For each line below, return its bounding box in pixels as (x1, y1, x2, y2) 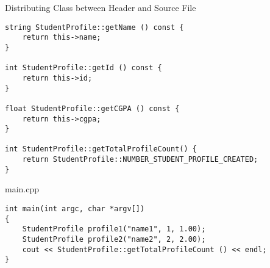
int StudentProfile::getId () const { (5, 63, 162, 73)
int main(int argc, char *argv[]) (5, 205, 145, 214)
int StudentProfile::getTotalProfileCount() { (5, 145, 197, 154)
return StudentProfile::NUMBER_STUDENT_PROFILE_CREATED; (22, 155, 258, 164)
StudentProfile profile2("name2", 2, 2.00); (22, 235, 206, 244)
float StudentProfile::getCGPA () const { (5, 104, 180, 113)
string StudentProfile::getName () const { (5, 23, 184, 32)
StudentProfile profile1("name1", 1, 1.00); (22, 225, 206, 234)
